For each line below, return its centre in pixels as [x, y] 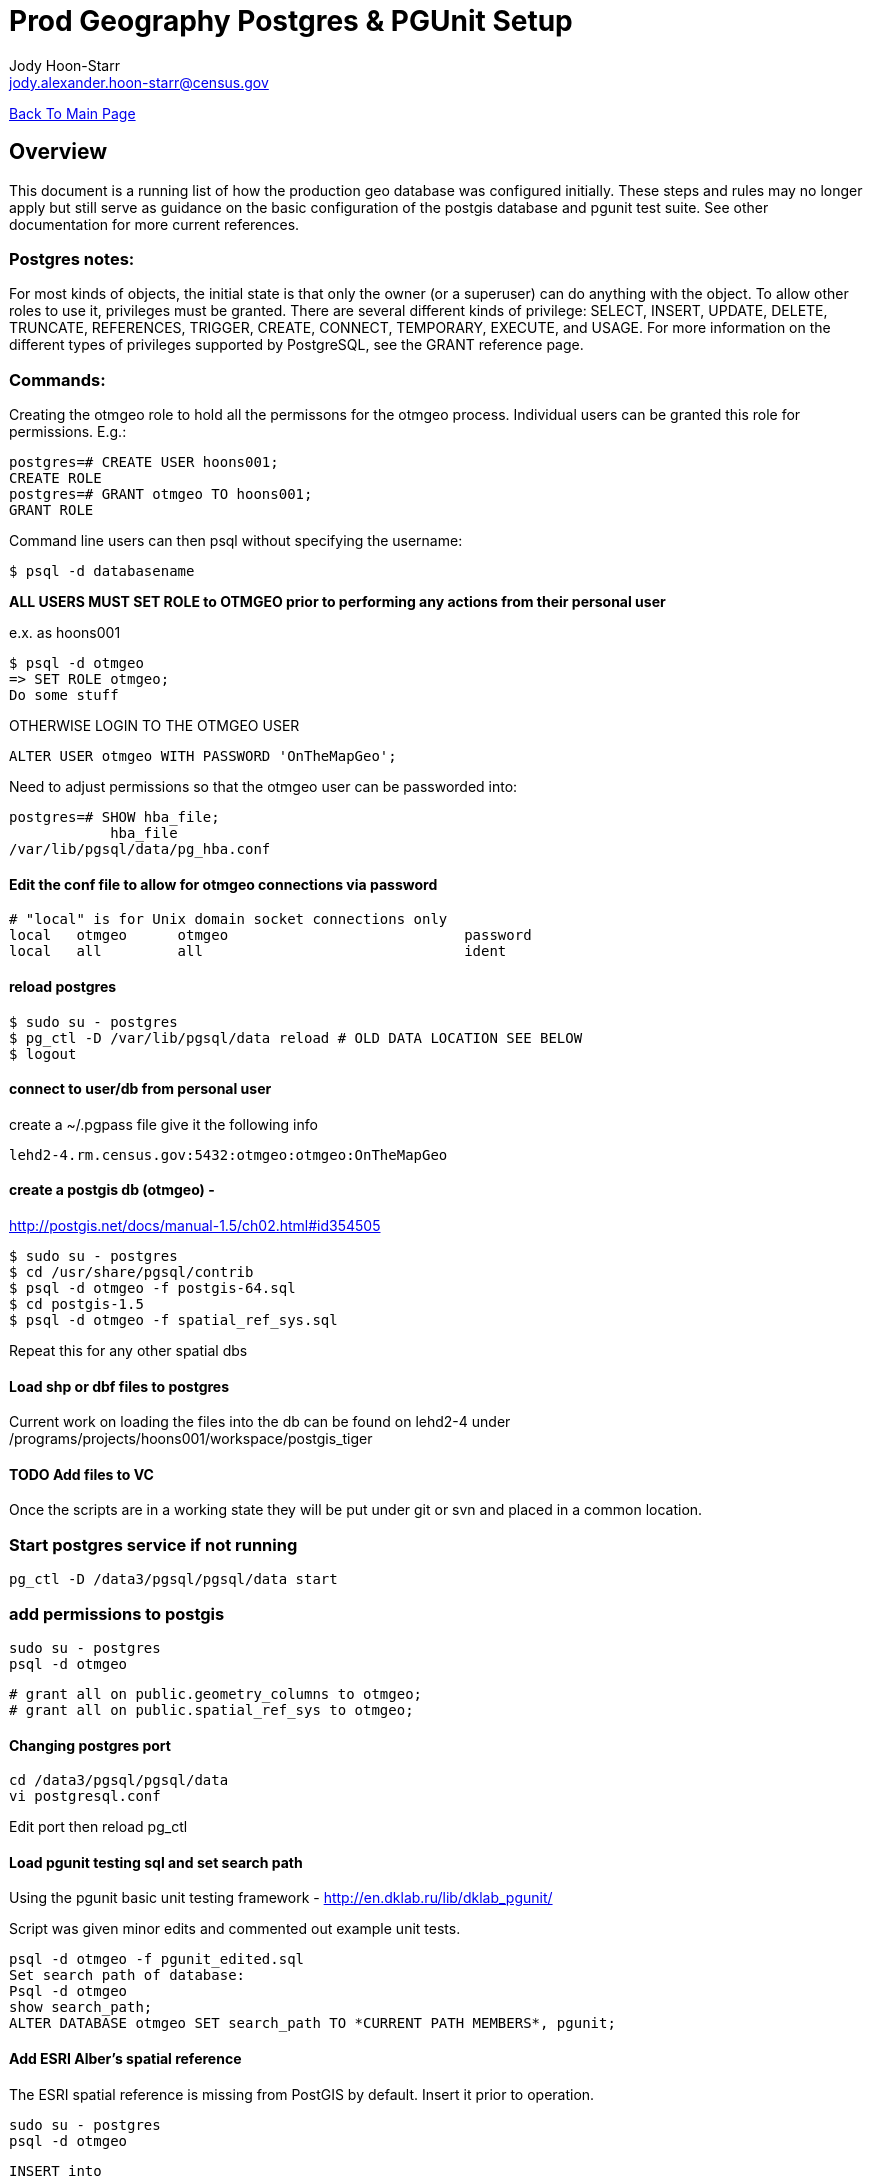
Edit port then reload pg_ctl [98, 1827]
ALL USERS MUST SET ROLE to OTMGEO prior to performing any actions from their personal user [337, 602]
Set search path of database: [127, 1975]
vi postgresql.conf [85, 1796]
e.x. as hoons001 [65, 633]
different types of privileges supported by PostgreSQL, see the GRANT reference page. [296, 345]
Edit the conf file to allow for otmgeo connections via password [223, 884]
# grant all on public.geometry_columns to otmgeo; [216, 1693]
